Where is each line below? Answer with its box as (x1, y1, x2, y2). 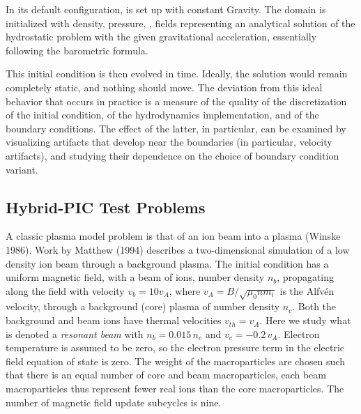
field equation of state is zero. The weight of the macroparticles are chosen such (6, 353, 345, 368)
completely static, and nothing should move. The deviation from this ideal (6, 79, 323, 94)
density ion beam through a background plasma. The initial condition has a (6, 256, 329, 270)
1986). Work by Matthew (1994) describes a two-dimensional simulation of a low (6, 242, 350, 256)
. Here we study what (259, 313, 351, 328)
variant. (6, 162, 38, 176)
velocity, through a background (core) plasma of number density (6, 299, 280, 314)
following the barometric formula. (6, 43, 148, 57)
